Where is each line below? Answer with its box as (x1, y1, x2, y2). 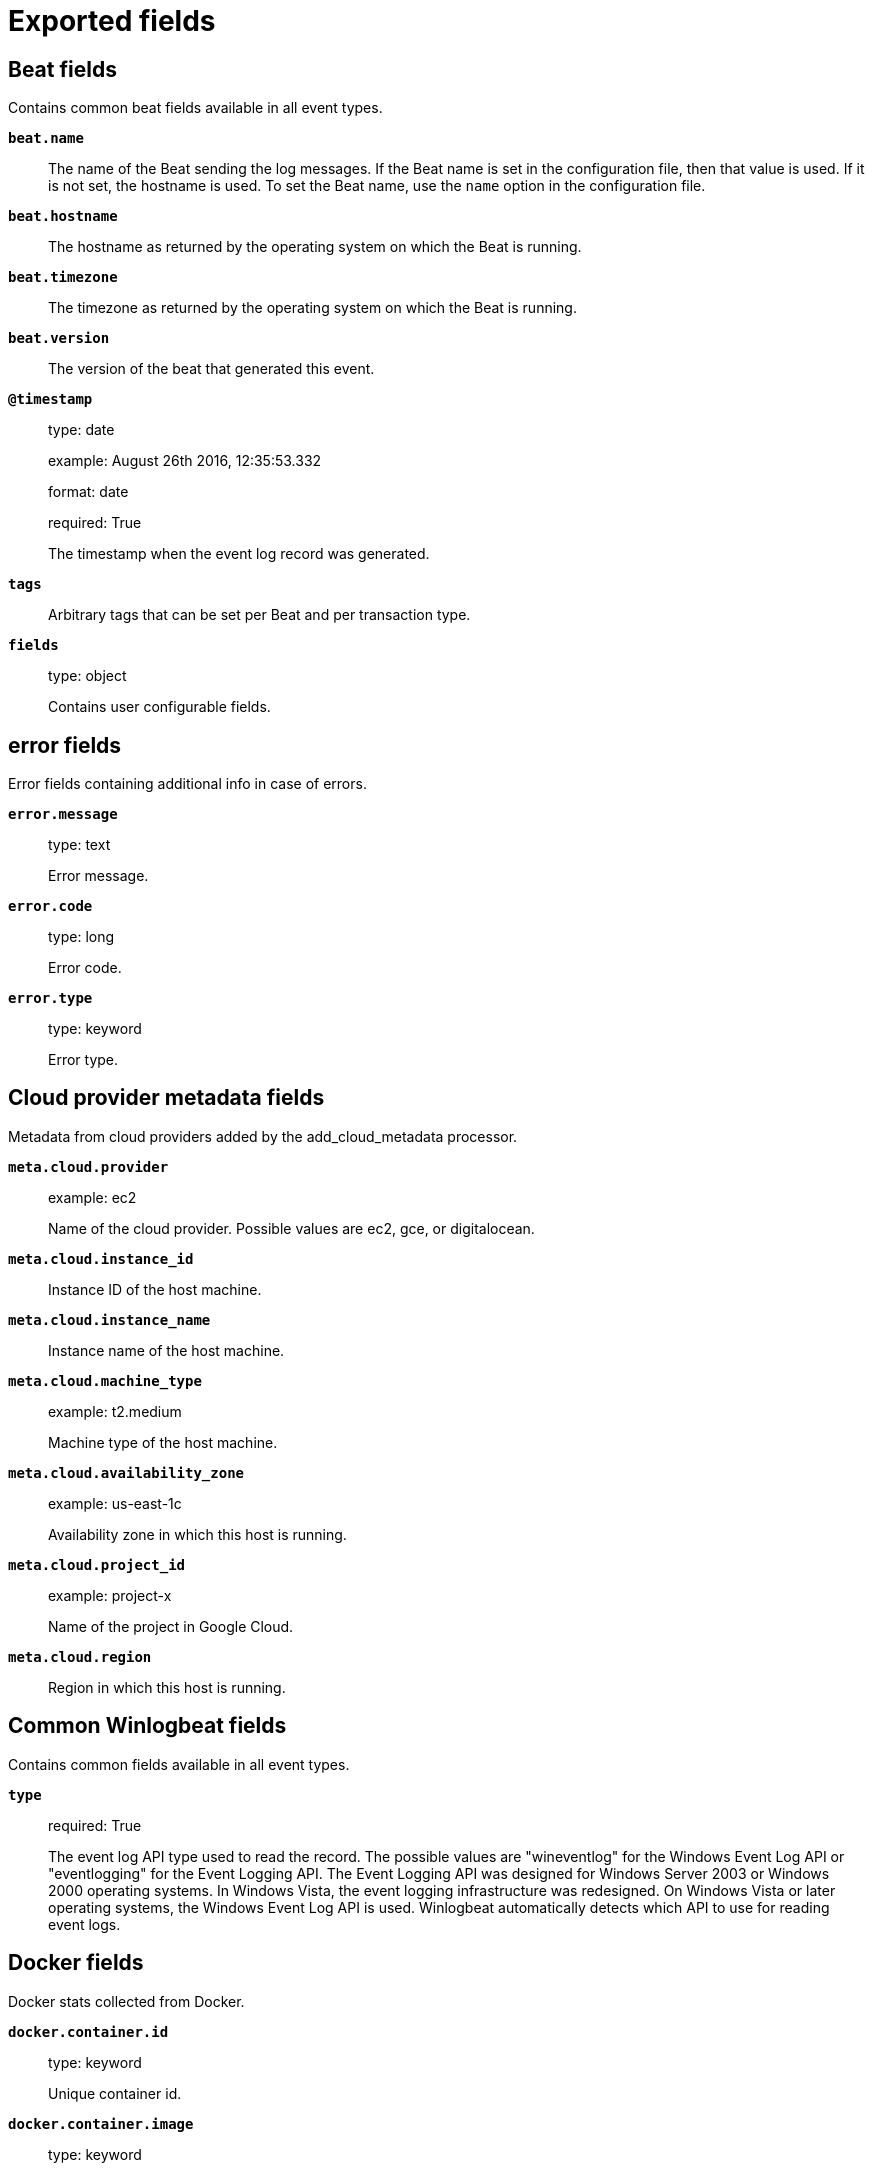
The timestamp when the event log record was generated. (48, 545, 430, 563)
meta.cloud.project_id (8, 1556, 186, 1573)
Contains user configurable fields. (48, 698, 271, 716)
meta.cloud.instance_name (8, 1311, 211, 1328)
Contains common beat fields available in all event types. (8, 99, 383, 117)
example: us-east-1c (48, 1494, 182, 1512)
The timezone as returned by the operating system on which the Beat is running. (48, 299, 577, 317)
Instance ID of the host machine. (48, 1280, 262, 1298)
